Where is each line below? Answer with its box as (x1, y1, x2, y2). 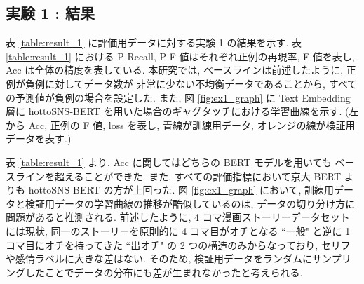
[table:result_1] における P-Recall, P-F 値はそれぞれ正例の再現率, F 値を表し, (6, 48, 355, 63)
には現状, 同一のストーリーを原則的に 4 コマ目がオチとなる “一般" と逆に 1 (6, 223, 351, 238)
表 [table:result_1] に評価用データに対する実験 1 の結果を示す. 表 (6, 35, 302, 50)
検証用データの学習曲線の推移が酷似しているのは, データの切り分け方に (25, 196, 356, 210)
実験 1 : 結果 (6, 2, 95, 24)
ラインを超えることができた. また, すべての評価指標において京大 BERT (15, 168, 342, 183)
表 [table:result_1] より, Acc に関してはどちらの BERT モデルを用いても (6, 154, 332, 169)
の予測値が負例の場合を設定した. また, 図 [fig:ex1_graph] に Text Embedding (6, 90, 351, 104)
